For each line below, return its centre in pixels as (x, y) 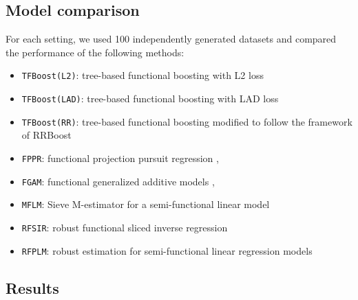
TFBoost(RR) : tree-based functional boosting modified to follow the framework (187, 121)
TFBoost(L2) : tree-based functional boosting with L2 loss (143, 75)
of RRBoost (46, 135)
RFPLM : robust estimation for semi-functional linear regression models (167, 250)
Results (32, 287)
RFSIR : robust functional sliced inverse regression (125, 227)
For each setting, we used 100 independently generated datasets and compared (171, 39)
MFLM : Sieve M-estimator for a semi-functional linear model (146, 204)
